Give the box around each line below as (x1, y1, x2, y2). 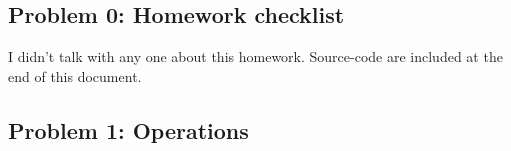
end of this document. (8, 65, 142, 86)
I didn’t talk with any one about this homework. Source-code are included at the (8, 46, 503, 67)
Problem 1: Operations (8, 114, 249, 145)
